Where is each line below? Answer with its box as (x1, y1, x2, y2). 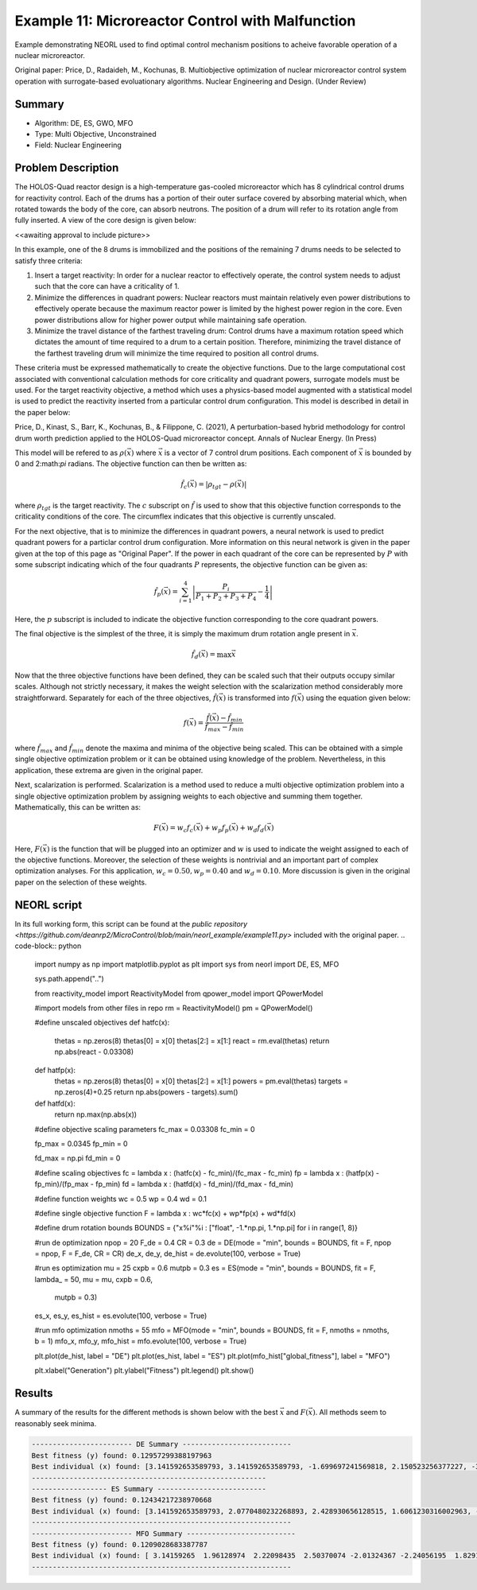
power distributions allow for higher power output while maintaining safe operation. (34, 315, 308, 325)
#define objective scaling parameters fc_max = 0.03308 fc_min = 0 (34, 1124, 255, 1133)
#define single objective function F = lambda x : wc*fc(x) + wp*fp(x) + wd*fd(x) (34, 1208, 297, 1218)
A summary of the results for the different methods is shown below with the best (14, 1408, 278, 1417)
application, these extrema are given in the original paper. (14, 765, 204, 775)
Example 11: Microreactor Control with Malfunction (14, 12, 356, 29)
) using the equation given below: (301, 693, 411, 702)
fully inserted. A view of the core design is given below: (14, 216, 196, 225)
